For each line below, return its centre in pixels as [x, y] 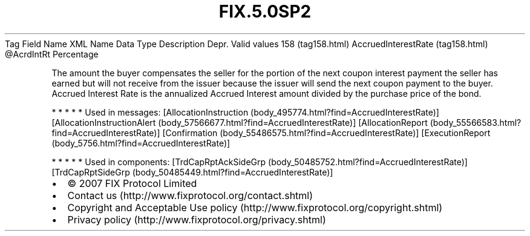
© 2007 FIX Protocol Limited [132, 183]
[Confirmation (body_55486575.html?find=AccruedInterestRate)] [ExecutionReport [326, 133]
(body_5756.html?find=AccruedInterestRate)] [141, 143]
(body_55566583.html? [476, 122]
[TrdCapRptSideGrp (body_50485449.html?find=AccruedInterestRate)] [192, 172]
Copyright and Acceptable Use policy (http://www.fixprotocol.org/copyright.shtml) [255, 207]
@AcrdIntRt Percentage [52, 54]
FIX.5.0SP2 [265, 11]
